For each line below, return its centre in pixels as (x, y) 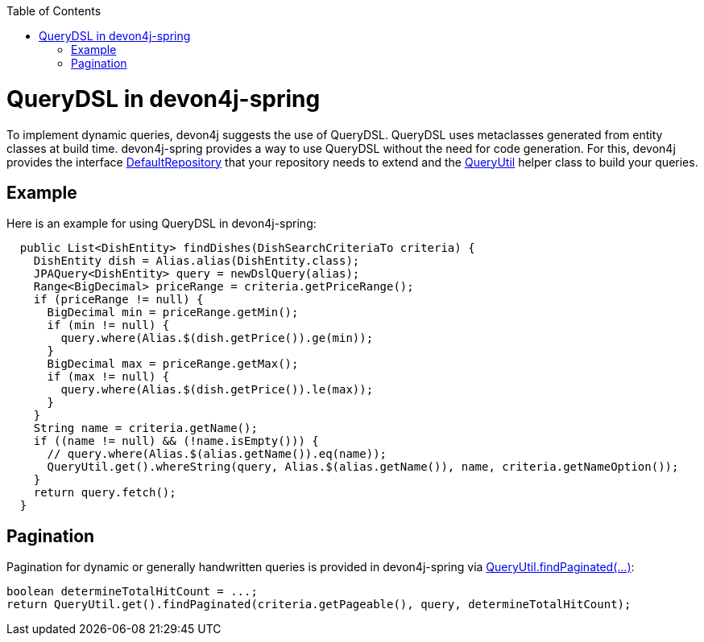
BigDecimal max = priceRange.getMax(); (173, 364)
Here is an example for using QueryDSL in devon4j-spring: (162, 224)
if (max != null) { (108, 377)
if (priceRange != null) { (118, 300)
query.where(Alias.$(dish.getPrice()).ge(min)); (217, 338)
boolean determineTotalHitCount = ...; (132, 592)
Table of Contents (54, 11)
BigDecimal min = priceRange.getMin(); (173, 313)
